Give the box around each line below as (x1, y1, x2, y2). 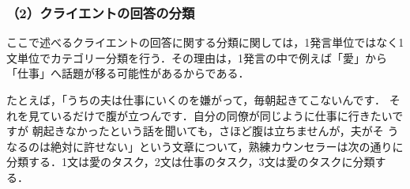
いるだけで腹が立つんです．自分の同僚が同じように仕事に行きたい (50, 107, 393, 123)
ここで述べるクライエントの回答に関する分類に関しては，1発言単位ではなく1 (6, 34, 404, 51)
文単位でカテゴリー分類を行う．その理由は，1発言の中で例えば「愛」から (6, 49, 387, 66)
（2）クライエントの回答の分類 (6, 2, 195, 22)
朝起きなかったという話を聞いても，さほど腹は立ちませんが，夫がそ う (32, 123, 399, 139)
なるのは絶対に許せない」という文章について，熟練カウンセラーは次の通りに (6, 138, 404, 154)
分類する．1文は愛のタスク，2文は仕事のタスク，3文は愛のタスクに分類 (6, 153, 375, 170)
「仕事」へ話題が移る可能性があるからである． (6, 65, 250, 81)
